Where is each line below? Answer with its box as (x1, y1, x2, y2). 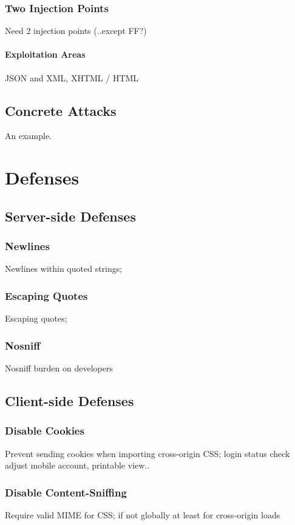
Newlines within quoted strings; (5, 262, 123, 275)
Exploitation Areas (5, 48, 86, 61)
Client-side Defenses (5, 391, 134, 410)
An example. (5, 129, 52, 142)
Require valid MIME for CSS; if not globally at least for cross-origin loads (5, 509, 280, 521)
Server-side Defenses (5, 206, 136, 225)
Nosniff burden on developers (5, 362, 113, 374)
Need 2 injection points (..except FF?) (5, 24, 147, 37)
